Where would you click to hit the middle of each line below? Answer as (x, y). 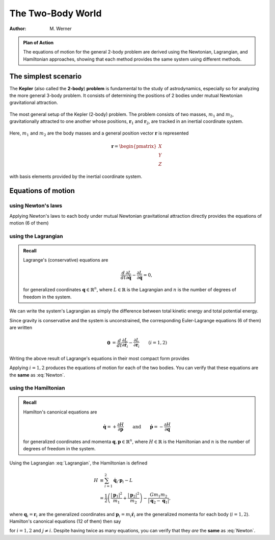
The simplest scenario (46, 76)
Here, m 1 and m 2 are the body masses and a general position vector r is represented (99, 134)
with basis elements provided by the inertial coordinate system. (76, 176)
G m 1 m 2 (159, 495)
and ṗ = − (148, 427)
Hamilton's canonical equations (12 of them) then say (65, 521)
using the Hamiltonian (37, 388)
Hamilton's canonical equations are (60, 412)
